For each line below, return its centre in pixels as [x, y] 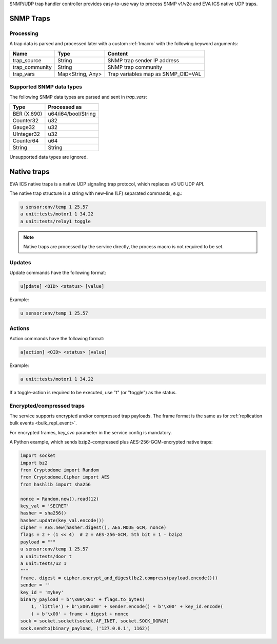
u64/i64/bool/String [72, 114]
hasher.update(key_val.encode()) [62, 520]
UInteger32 [26, 134]
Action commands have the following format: [57, 338]
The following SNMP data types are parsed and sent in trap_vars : [78, 97]
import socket [38, 456]
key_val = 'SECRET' [45, 506]
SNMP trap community [135, 67]
